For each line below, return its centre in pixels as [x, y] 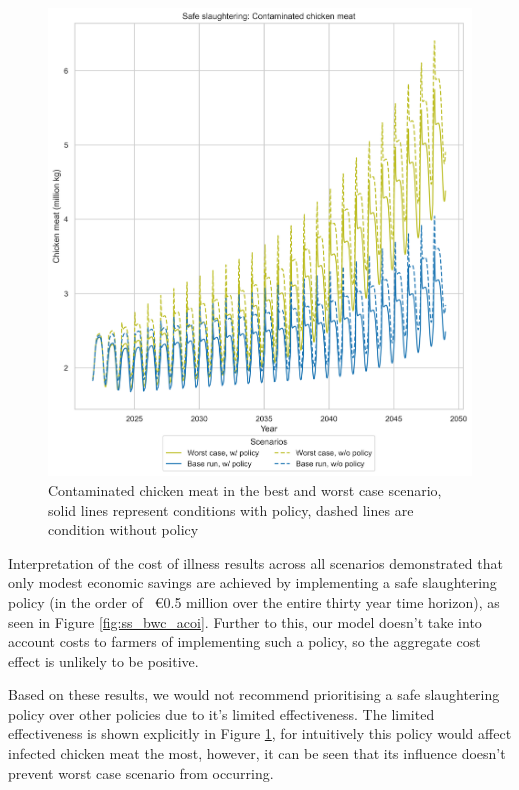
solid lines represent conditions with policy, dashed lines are [231, 509]
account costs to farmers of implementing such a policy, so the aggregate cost [244, 641]
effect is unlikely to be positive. [103, 660]
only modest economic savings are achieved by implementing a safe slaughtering [252, 582]
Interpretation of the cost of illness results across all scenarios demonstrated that [255, 562]
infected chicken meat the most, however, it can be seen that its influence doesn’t [257, 753]
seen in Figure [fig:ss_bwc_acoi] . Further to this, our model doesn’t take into [245, 621]
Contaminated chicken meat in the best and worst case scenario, [245, 489]
